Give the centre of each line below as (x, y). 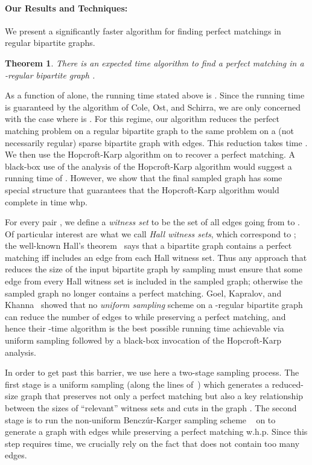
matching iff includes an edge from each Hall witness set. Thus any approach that (156, 257)
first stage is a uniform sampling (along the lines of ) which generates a (137, 384)
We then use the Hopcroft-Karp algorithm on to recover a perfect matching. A (150, 154)
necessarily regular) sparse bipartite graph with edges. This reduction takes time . (156, 142)
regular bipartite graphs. (50, 43)
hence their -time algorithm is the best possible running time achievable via (145, 328)
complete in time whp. (46, 201)
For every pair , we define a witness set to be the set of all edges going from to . (153, 222)
